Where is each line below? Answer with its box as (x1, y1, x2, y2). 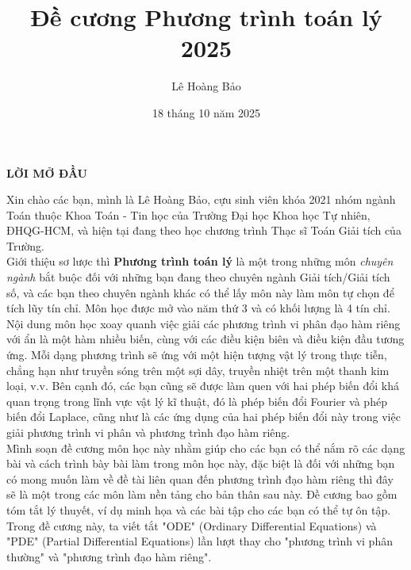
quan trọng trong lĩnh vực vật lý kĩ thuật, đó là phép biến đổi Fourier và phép (6, 392, 387, 409)
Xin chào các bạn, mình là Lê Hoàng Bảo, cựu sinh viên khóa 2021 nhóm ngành (6, 191, 396, 208)
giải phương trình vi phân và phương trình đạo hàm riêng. (6, 424, 290, 440)
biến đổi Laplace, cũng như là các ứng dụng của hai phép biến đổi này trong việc (6, 408, 401, 425)
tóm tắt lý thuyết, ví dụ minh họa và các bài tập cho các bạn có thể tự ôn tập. (6, 501, 391, 518)
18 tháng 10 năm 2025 (152, 104, 261, 121)
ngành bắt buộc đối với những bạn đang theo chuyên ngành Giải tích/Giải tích (6, 269, 390, 285)
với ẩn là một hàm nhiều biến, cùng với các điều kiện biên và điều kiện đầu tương (6, 331, 405, 347)
